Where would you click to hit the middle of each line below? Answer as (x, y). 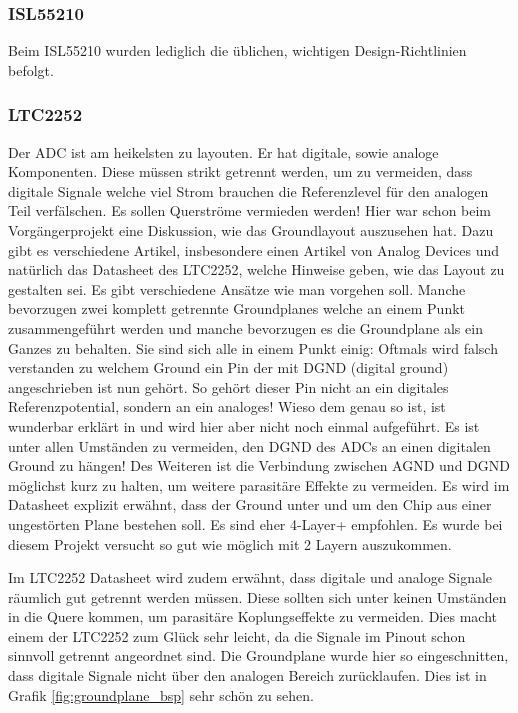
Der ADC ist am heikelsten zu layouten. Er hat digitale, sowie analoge (223, 151)
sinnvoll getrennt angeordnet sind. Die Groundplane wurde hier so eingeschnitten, (258, 655)
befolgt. (31, 69)
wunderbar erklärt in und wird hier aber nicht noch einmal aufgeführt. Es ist (244, 425)
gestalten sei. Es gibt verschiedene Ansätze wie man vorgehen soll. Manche (237, 288)
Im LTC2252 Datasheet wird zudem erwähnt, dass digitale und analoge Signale (250, 577)
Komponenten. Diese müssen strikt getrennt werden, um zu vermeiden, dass (240, 171)
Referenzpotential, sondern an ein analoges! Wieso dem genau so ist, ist (227, 406)
